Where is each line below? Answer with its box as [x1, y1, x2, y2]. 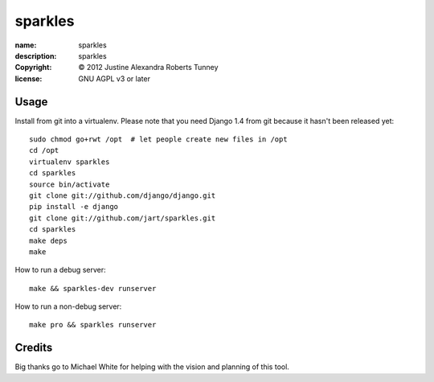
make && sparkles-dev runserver [29, 284, 157, 293]
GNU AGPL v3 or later [78, 73, 150, 84]
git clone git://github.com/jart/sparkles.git [29, 213, 216, 223]
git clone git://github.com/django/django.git [29, 191, 216, 200]
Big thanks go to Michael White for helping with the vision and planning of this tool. [14, 362, 289, 372]
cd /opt [29, 146, 59, 155]
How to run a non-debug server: [14, 302, 122, 311]
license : [14, 73, 43, 84]
